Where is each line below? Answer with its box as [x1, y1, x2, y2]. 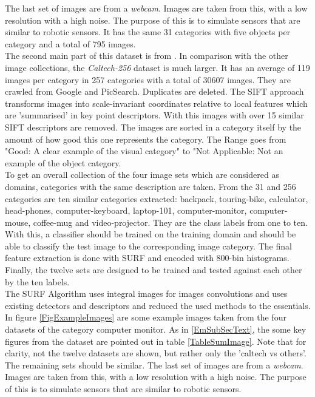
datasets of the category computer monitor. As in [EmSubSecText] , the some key [5, 323, 307, 336]
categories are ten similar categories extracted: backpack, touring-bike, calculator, [5, 192, 308, 205]
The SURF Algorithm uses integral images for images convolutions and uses [5, 287, 288, 300]
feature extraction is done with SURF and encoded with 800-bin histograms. [5, 251, 290, 264]
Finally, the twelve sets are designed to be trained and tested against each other [5, 263, 302, 276]
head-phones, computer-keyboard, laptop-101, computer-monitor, [5, 204, 247, 217]
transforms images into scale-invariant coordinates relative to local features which [5, 97, 308, 109]
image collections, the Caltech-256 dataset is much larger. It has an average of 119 [5, 61, 310, 73]
